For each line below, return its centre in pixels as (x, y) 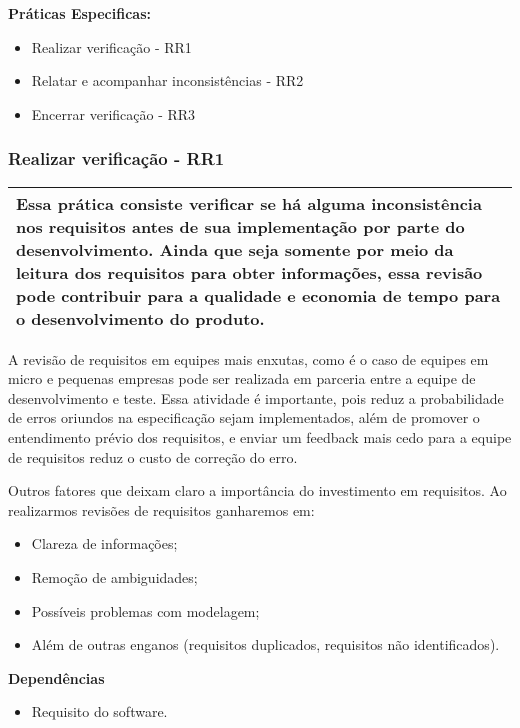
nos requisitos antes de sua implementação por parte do (240, 226)
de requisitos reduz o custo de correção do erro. (153, 456)
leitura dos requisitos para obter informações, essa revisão (249, 272)
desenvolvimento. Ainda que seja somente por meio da (235, 249)
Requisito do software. (99, 711)
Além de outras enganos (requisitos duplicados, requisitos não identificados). (265, 644)
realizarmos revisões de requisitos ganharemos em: (161, 509)
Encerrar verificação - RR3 (113, 113)
